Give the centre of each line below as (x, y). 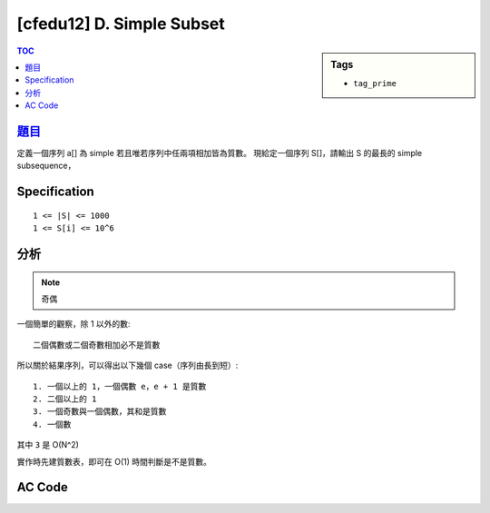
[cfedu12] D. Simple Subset (121, 24)
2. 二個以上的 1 (65, 399)
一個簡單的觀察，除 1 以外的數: (73, 324)
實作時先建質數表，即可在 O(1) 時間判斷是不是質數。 (114, 461)
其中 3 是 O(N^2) (48, 445)
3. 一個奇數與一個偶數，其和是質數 (100, 412)
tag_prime (375, 83)
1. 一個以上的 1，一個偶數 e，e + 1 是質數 (120, 386)
